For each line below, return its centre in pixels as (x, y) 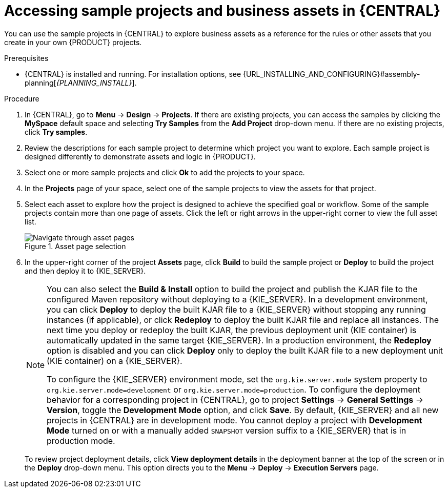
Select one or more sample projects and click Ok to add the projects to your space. (165, 172)
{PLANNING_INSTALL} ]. (96, 83)
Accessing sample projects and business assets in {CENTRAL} (222, 11)
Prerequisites (26, 58)
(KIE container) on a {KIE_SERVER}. (115, 361)
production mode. (81, 440)
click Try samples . (56, 132)
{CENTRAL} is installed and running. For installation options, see (133, 74)
